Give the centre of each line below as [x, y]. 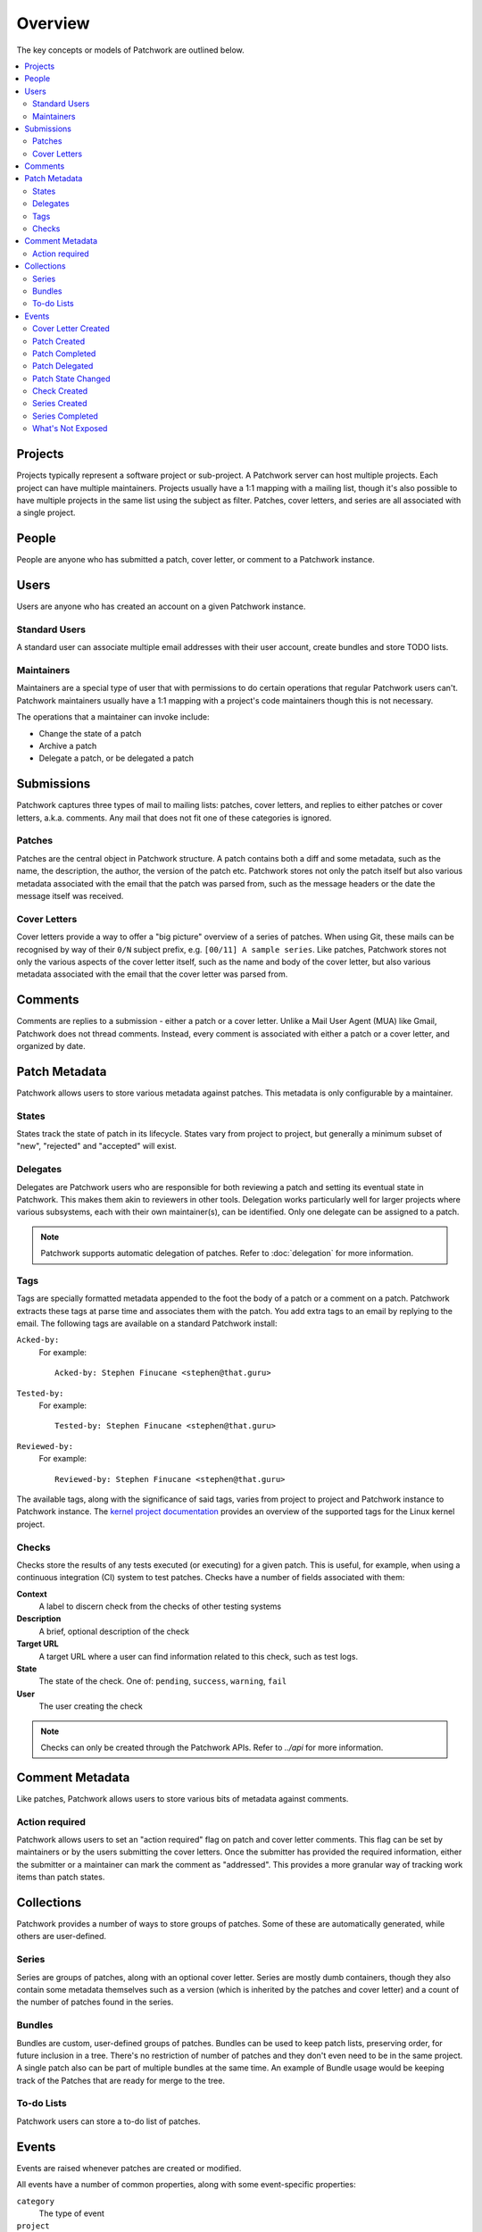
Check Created [60, 391]
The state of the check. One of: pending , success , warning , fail [163, 1681]
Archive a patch [68, 746]
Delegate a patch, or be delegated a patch [116, 758]
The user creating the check [91, 1706]
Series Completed [65, 416]
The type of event [71, 2213]
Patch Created [59, 341]
